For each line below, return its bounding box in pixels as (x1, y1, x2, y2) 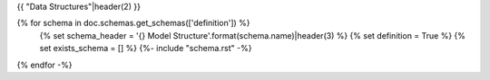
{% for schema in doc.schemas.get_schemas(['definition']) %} (16, 18, 250, 29)
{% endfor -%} (16, 59, 73, 70)
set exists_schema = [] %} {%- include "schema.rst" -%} (39, 43, 252, 54)
